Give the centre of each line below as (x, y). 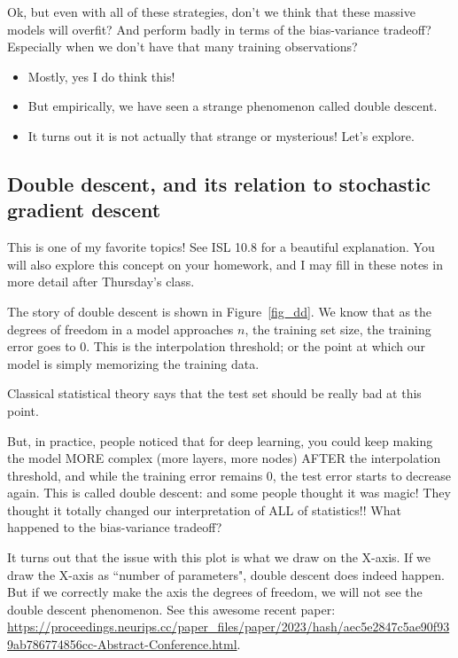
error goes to (42, 346)
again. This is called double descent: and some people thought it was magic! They (229, 493)
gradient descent (84, 210)
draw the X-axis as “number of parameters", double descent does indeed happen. (226, 574)
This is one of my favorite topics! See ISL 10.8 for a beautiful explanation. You (221, 247)
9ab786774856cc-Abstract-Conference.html (122, 644)
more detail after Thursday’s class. (101, 282)
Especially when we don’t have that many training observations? (182, 47)
